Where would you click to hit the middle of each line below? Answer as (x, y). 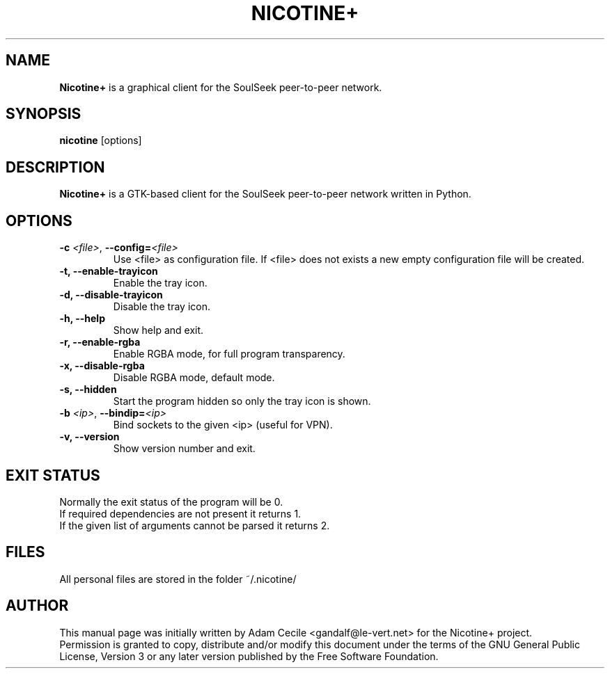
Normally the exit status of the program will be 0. (171, 502)
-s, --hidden (88, 390)
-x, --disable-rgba (102, 366)
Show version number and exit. (184, 449)
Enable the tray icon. (160, 283)
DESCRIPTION (55, 167)
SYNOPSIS (44, 114)
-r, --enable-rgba (100, 342)
